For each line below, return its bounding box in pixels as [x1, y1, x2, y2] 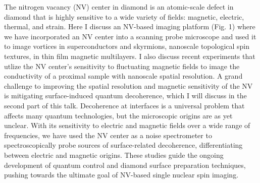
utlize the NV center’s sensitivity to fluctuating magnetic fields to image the [4, 60, 240, 71]
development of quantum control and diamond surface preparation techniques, [4, 159, 246, 170]
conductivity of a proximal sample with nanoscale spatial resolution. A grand [4, 71, 243, 81]
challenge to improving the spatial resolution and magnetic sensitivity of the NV [4, 80, 253, 91]
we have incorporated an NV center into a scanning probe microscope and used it [4, 31, 256, 41]
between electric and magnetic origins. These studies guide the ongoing [4, 149, 224, 160]
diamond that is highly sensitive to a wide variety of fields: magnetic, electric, [4, 11, 244, 22]
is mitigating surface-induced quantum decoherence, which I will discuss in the [4, 90, 247, 101]
